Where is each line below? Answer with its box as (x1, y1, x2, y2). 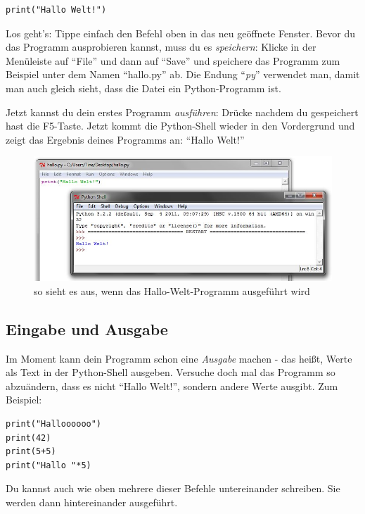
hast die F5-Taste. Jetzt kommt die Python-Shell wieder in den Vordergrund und (6, 118, 355, 133)
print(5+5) (6, 446, 56, 457)
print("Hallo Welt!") (6, 5, 107, 15)
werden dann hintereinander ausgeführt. (6, 494, 178, 509)
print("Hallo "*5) (6, 460, 91, 470)
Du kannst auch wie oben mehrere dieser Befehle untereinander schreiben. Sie (6, 481, 340, 496)
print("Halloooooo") (6, 418, 102, 429)
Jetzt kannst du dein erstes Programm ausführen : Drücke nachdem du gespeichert (6, 104, 359, 119)
